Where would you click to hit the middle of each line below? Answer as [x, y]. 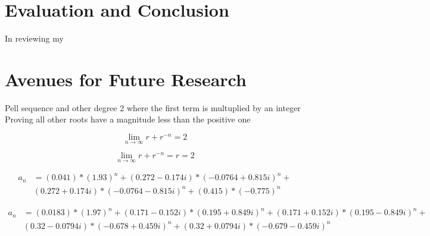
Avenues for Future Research [126, 79]
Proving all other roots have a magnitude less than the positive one [128, 119]
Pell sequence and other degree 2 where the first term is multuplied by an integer [153, 107]
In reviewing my [34, 38]
